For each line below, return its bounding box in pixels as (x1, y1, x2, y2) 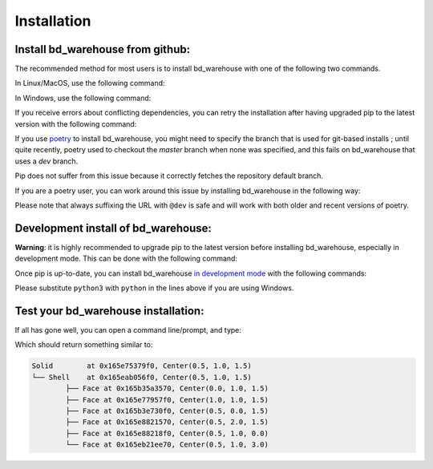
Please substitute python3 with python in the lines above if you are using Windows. (14, 283, 294, 293)
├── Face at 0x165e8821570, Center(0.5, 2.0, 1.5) (65, 418, 269, 427)
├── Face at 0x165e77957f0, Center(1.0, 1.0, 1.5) (65, 395, 269, 404)
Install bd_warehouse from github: (14, 42, 191, 56)
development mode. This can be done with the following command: (14, 253, 238, 264)
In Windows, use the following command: (14, 93, 152, 103)
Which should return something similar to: (14, 340, 153, 350)
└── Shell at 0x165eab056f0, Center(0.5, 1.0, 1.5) (31, 373, 252, 382)
